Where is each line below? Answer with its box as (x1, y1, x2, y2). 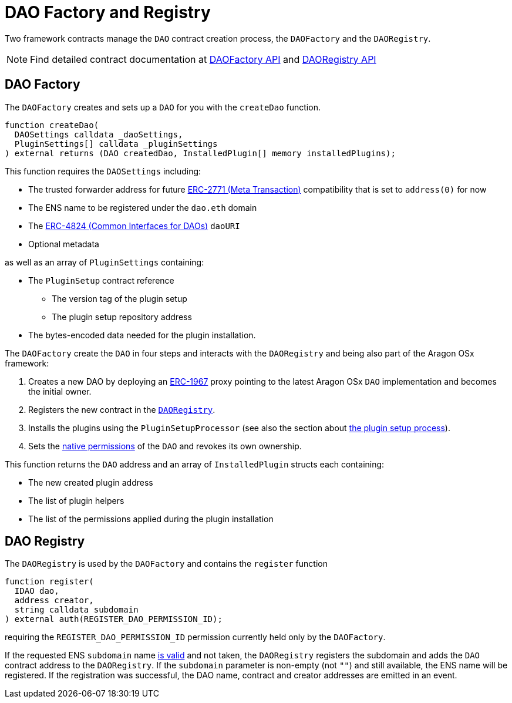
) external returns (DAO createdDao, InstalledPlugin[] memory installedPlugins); (5, 148, 396, 158)
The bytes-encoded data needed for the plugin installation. (28, 329, 256, 340)
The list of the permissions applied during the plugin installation (28, 513, 274, 524)
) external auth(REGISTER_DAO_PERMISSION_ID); (5, 614, 223, 624)
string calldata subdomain (14, 605, 139, 615)
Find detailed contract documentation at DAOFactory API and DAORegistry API (30, 53, 376, 65)
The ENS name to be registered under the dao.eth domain (28, 202, 257, 213)
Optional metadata (28, 238, 99, 249)
